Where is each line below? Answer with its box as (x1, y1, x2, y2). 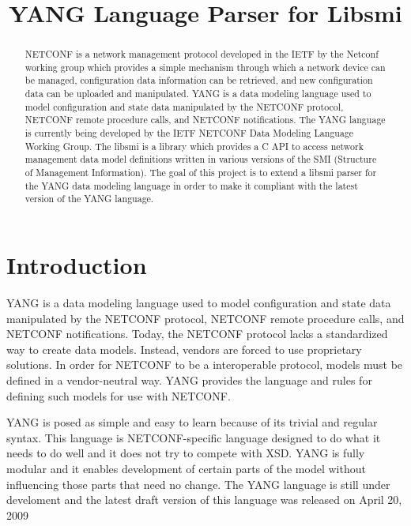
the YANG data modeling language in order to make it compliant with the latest (25, 178, 358, 192)
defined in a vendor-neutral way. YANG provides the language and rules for (6, 371, 372, 388)
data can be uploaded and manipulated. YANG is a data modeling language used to (25, 87, 371, 100)
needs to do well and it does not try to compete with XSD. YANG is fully (6, 445, 365, 461)
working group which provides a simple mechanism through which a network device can (25, 60, 386, 73)
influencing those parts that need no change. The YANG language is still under (6, 475, 390, 492)
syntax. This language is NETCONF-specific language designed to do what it (6, 429, 381, 445)
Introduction (6, 249, 147, 281)
